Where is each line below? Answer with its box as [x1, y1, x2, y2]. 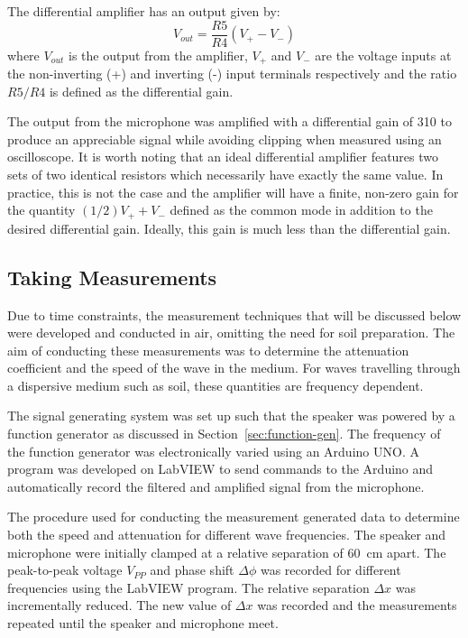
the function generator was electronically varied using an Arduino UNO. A [7, 441, 419, 460]
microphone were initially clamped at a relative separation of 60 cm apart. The [7, 542, 446, 561]
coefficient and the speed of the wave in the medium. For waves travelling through [7, 358, 461, 377]
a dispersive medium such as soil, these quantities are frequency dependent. [7, 375, 424, 394]
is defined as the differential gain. [49, 81, 234, 100]
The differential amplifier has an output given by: [7, 2, 280, 20]
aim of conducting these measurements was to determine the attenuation [7, 340, 409, 359]
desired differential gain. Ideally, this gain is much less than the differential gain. [7, 218, 451, 237]
